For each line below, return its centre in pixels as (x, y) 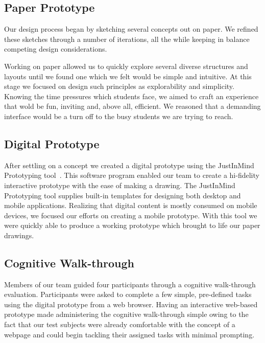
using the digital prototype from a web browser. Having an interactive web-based (131, 304)
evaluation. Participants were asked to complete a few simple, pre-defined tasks (128, 294)
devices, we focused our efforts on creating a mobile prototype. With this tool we (131, 215)
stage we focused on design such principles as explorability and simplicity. (119, 86)
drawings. (19, 235)
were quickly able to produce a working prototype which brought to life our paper (132, 225)
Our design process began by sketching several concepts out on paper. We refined (131, 29)
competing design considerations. (56, 49)
